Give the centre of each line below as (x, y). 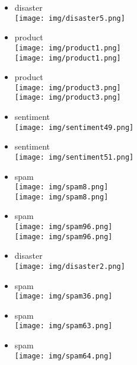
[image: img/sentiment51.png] (74, 157)
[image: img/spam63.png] (63, 326)
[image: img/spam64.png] (63, 356)
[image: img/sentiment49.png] (74, 127)
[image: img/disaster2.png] (70, 266)
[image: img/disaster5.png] (70, 18)
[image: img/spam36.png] (63, 296)
